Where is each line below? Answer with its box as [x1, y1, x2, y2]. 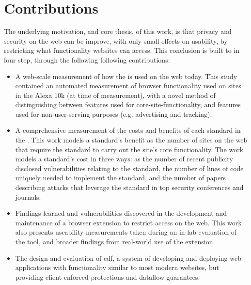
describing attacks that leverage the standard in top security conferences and [15, 182, 244, 192]
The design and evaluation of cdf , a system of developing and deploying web [15, 253, 241, 263]
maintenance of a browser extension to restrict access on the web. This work [15, 217, 242, 227]
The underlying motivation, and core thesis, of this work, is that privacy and [4, 26, 232, 36]
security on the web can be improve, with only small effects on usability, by [4, 35, 228, 46]
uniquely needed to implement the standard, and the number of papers [15, 173, 226, 183]
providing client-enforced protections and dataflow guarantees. [15, 271, 200, 282]
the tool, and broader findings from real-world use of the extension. [15, 237, 215, 246]
